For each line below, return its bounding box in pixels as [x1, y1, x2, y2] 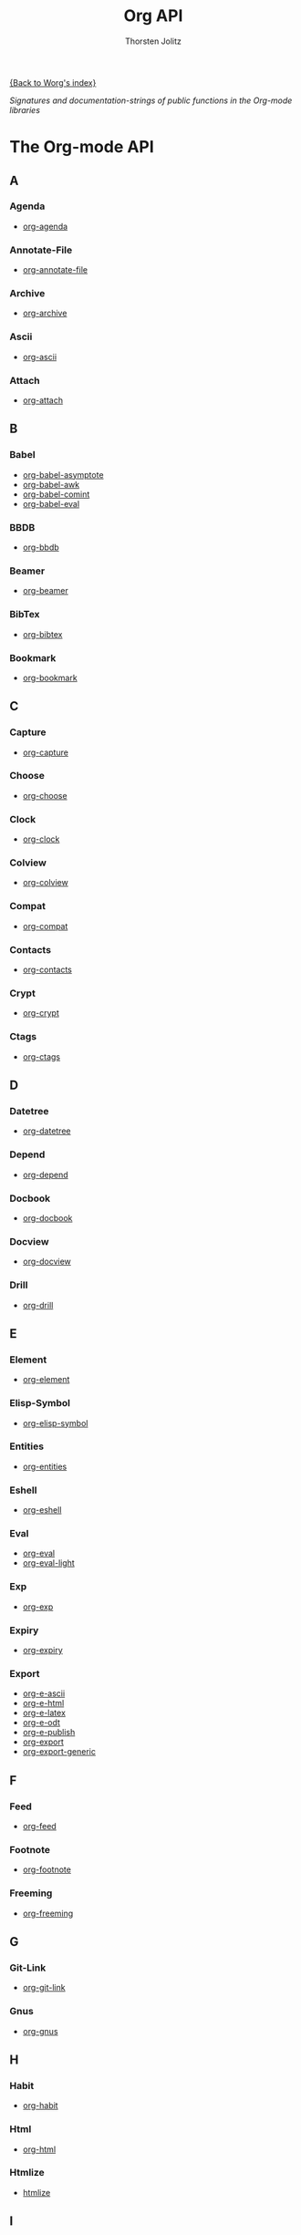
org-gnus [22, 2025, 58, 2036]
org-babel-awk [22, 479, 80, 490]
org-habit [22, 2100, 58, 2111]
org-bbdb [22, 542, 59, 553]
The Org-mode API [9, 137, 155, 158]
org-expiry [22, 1644, 64, 1655]
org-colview [22, 877, 68, 888]
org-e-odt [22, 1717, 61, 1728]
